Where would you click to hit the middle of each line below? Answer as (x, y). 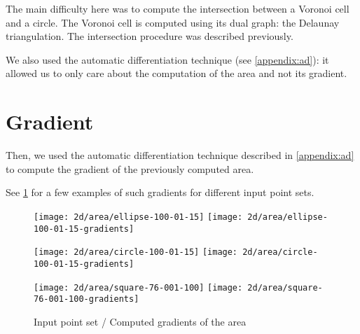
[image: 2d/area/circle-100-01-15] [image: (136, 252)
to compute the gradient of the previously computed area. (130, 168)
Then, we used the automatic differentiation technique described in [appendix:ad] (180, 155)
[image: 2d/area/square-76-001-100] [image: (138, 287)
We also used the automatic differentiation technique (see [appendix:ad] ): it (167, 59)
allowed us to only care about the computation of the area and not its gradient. (176, 73)
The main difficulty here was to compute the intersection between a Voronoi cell (178, 8)
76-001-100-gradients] (86, 299)
